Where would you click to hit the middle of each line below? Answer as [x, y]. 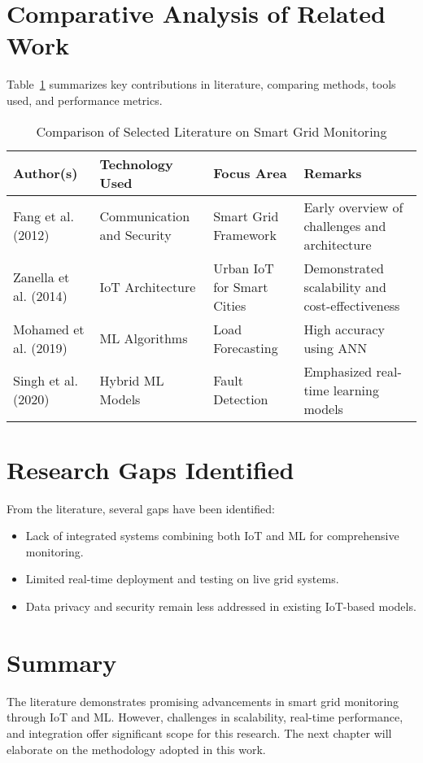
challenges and [345, 225]
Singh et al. [46, 380]
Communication [145, 216]
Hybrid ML [132, 380]
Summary [62, 662]
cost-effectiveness [352, 305]
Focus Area [250, 173]
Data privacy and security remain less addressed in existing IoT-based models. [221, 606]
